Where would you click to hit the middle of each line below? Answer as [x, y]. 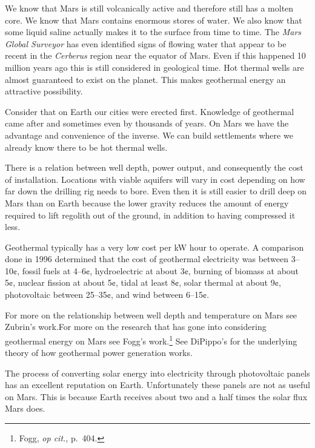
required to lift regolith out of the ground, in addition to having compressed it [150, 215]
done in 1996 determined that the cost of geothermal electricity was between [147, 259]
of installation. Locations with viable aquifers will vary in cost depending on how [155, 179]
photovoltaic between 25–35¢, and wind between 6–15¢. [107, 295]
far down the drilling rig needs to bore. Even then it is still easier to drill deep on [156, 191]
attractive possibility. [44, 91]
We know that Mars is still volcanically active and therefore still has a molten [149, 8]
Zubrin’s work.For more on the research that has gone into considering [136, 327]
